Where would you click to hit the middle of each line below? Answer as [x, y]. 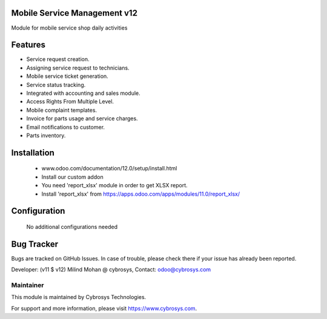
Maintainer [28, 285]
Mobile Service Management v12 [74, 13]
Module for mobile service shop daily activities [69, 28]
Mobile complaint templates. [61, 110]
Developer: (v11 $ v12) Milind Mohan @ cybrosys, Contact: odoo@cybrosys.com [111, 269]
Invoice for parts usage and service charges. [82, 118]
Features [28, 45]
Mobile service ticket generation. [67, 76]
